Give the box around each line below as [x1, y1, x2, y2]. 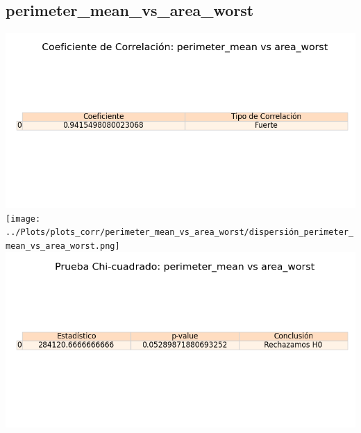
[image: [6, 213, 41, 224]
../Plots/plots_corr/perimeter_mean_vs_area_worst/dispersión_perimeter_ [6, 227, 354, 238]
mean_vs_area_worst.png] [6, 241, 120, 252]
